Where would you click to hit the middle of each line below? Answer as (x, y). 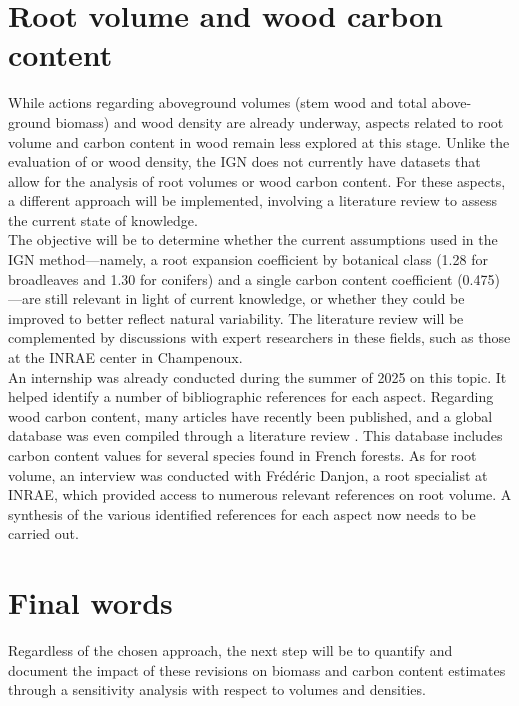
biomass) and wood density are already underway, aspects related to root (279, 121)
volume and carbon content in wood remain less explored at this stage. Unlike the (259, 141)
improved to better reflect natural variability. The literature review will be (236, 317)
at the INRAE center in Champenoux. (125, 357)
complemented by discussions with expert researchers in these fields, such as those (259, 337)
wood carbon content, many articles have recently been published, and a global (250, 415)
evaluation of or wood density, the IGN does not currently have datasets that (244, 161)
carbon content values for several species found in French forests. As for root (242, 455)
